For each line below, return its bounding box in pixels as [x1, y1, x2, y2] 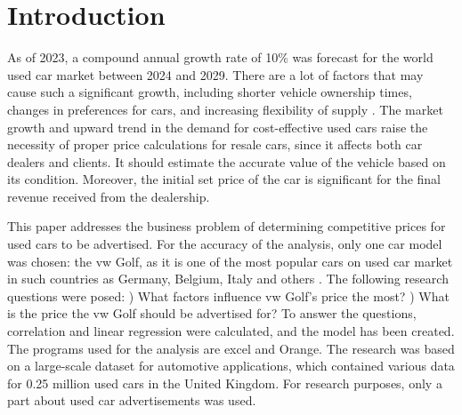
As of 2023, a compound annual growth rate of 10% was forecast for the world [7, 48, 434, 67]
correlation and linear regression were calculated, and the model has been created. [7, 322, 455, 340]
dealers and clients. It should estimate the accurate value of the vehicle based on [7, 152, 446, 171]
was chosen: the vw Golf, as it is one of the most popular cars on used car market [7, 251, 453, 270]
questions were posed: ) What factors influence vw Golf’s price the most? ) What [7, 286, 450, 305]
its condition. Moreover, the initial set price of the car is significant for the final [7, 170, 442, 188]
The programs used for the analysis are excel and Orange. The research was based [7, 339, 455, 357]
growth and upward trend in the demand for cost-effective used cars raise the [7, 117, 428, 136]
